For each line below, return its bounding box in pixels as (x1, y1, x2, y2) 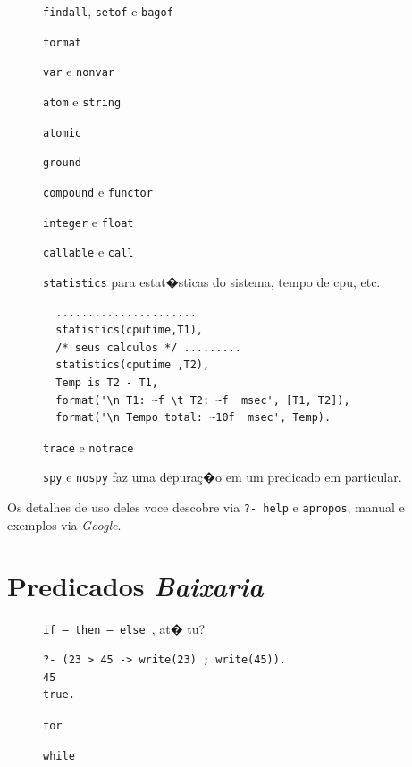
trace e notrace (43, 437, 134, 456)
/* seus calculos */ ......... (55, 341, 241, 354)
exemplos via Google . (7, 515, 122, 534)
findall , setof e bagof (43, 2, 173, 20)
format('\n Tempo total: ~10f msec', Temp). (55, 411, 332, 425)
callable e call (43, 242, 134, 261)
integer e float (43, 212, 134, 231)
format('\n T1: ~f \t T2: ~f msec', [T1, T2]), (55, 393, 350, 407)
